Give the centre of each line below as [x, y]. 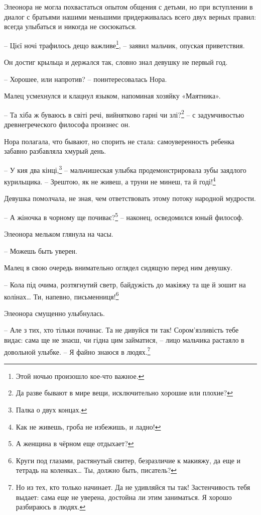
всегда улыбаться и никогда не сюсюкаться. [71, 26]
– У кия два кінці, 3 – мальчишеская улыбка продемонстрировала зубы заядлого [125, 169]
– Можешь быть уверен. [41, 250]
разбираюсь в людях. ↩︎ [51, 507]
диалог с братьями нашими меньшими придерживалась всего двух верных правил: [130, 16]
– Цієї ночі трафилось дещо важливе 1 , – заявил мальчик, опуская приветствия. [124, 44]
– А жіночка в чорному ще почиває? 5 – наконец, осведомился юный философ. [124, 216]
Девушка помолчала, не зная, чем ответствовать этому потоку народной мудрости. [130, 198]
